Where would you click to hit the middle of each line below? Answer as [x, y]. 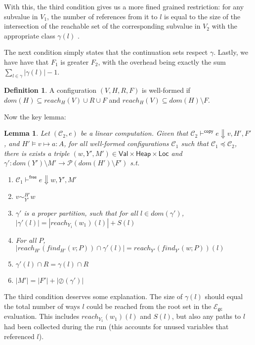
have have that [26, 61]
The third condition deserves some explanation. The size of [93, 296]
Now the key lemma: [35, 116]
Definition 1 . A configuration [50, 90]
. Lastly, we [231, 52]
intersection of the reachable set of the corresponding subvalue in [102, 26]
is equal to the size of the [202, 16]
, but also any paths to [206, 316]
